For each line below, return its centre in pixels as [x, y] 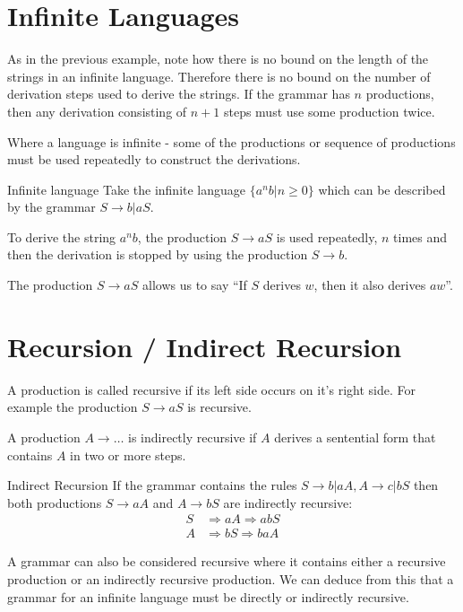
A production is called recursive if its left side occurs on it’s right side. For [211, 389]
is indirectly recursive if [193, 437]
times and [420, 236]
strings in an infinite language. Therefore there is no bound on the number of [219, 76]
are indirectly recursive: [288, 502]
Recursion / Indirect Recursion [205, 346]
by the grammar [51, 207]
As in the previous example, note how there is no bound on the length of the [218, 59]
